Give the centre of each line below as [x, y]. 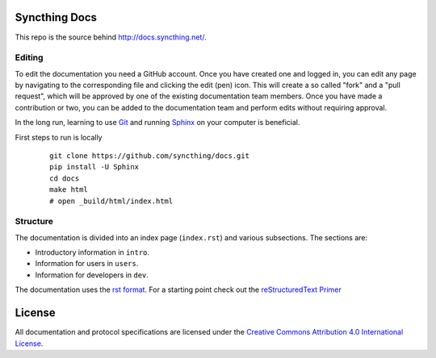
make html [69, 190]
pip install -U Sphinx [94, 167]
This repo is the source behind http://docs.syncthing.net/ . [111, 37]
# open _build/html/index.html [111, 201]
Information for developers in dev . [92, 275]
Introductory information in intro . [92, 252]
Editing [29, 58]
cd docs [65, 178]
